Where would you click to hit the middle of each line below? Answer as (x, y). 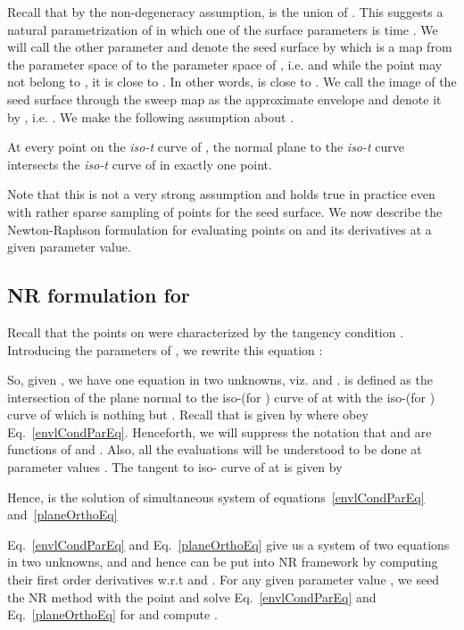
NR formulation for (99, 295)
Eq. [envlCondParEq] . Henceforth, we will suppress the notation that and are (220, 431)
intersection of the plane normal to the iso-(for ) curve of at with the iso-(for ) (221, 397)
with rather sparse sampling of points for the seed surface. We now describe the (225, 211)
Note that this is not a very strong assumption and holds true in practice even (221, 194)
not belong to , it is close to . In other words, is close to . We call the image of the (232, 82)
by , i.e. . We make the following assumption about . (150, 116)
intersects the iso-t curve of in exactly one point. (140, 164)
